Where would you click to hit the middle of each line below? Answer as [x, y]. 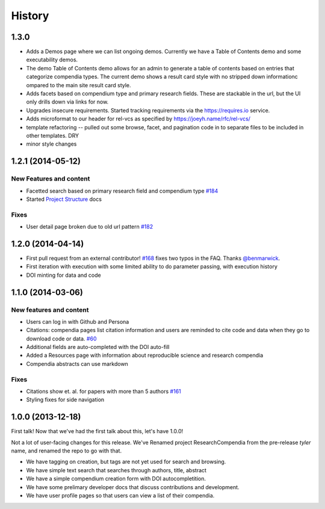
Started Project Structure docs [64, 199]
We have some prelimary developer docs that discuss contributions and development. [133, 487]
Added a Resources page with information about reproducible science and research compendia [145, 356]
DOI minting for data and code [64, 275]
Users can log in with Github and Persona [78, 321]
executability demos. [52, 60]
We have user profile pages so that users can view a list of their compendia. [120, 496]
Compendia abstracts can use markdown [77, 363]
